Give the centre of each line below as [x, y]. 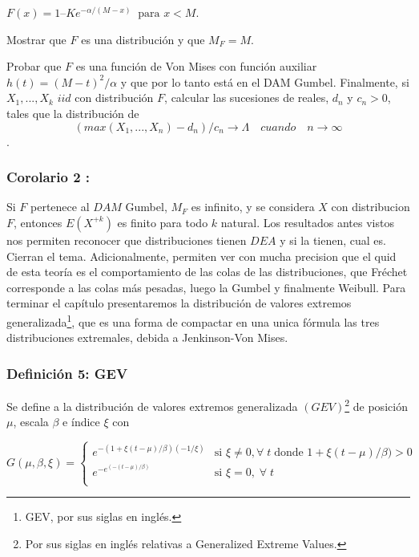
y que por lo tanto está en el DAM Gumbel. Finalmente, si [265, 81]
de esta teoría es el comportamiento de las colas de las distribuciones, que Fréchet [207, 272]
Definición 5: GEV [67, 373]
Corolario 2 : [48, 177]
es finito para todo [163, 222]
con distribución [114, 98]
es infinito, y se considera [253, 207]
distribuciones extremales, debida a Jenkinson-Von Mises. [147, 337]
